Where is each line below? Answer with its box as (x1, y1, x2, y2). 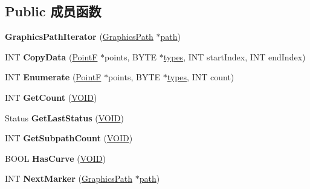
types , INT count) (167, 71, 234, 83)
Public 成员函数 (5, 2, 102, 21)
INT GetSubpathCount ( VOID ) (5, 132, 133, 144)
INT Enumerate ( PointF (5, 71, 102, 83)
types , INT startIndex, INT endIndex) (163, 50, 306, 63)
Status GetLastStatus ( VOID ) (5, 111, 124, 124)
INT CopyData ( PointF (5, 50, 98, 63)
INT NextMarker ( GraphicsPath (5, 172, 133, 185)
